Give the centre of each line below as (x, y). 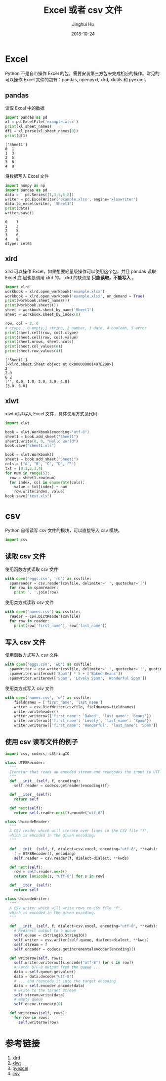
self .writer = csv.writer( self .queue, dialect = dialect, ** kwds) (82, 940)
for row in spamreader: (34, 588)
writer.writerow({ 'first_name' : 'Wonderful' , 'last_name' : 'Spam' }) (86, 726)
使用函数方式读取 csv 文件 (32, 569)
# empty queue (28, 1000)
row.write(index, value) (40, 491)
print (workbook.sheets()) (32, 305)
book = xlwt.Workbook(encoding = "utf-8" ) (47, 432)
